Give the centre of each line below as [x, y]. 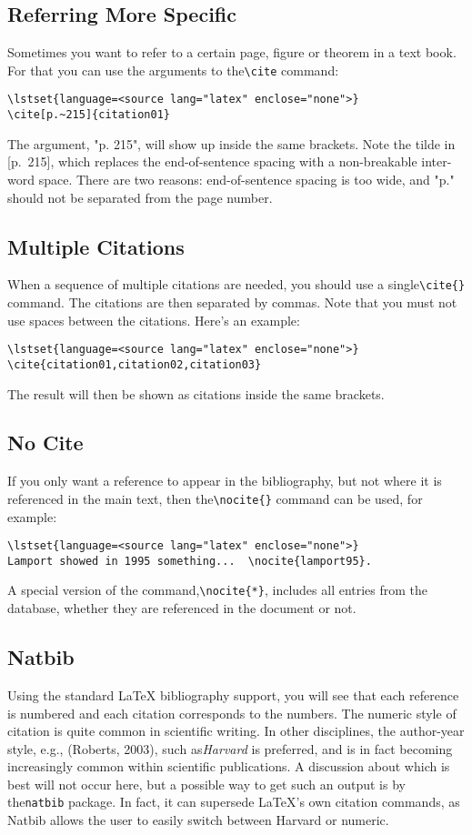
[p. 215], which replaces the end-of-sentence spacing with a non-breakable [212, 161]
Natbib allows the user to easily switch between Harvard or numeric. [198, 820]
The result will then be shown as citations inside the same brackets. [196, 393]
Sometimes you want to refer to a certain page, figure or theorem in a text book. [232, 52]
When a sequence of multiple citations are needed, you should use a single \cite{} [236, 284]
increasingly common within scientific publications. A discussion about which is [229, 766]
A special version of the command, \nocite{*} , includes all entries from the [218, 590]
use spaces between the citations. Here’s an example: [154, 320]
